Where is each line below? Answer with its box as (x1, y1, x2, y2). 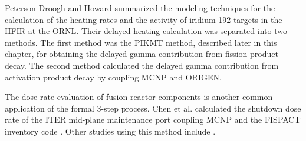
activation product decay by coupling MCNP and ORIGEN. (5, 70, 222, 83)
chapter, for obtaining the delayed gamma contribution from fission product (5, 48, 278, 60)
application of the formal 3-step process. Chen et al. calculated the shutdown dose (5, 102, 301, 114)
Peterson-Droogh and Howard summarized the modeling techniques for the (5, 2, 275, 14)
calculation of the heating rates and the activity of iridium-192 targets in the (5, 13, 282, 25)
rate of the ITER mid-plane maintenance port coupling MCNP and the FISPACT (5, 113, 301, 126)
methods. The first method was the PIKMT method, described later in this (5, 36, 277, 48)
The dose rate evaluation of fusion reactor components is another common (5, 90, 273, 103)
